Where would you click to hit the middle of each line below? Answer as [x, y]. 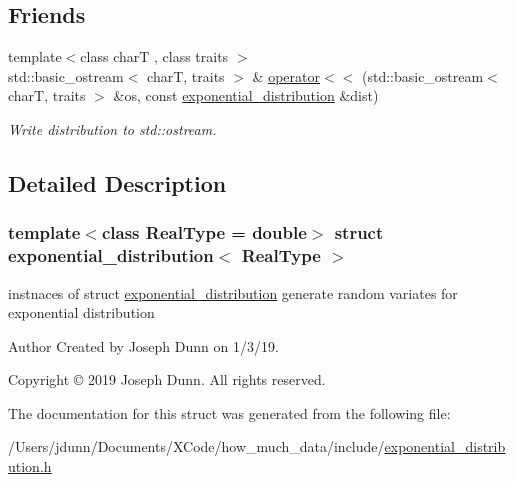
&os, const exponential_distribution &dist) [246, 95]
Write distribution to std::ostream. [112, 128]
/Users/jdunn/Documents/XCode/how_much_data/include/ [196, 446]
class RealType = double [204, 232]
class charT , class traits [154, 56]
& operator [286, 75]
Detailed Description [117, 182]
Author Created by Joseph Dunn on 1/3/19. [143, 345]
